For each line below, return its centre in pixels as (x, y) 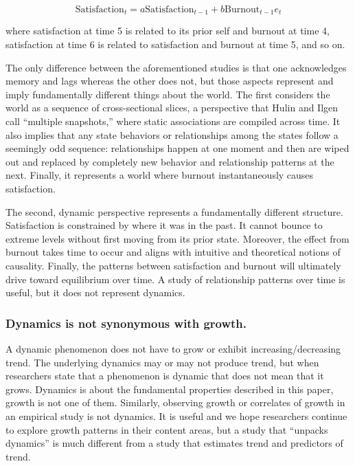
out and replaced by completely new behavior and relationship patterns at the (170, 161)
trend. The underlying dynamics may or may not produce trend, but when (162, 362)
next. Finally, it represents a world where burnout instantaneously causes (160, 175)
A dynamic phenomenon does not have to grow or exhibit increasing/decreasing (173, 348)
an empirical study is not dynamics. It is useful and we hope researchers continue (176, 415)
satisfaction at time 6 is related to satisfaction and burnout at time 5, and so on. (175, 44)
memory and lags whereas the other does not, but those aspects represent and (170, 81)
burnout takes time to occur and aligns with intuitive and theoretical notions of (173, 252)
